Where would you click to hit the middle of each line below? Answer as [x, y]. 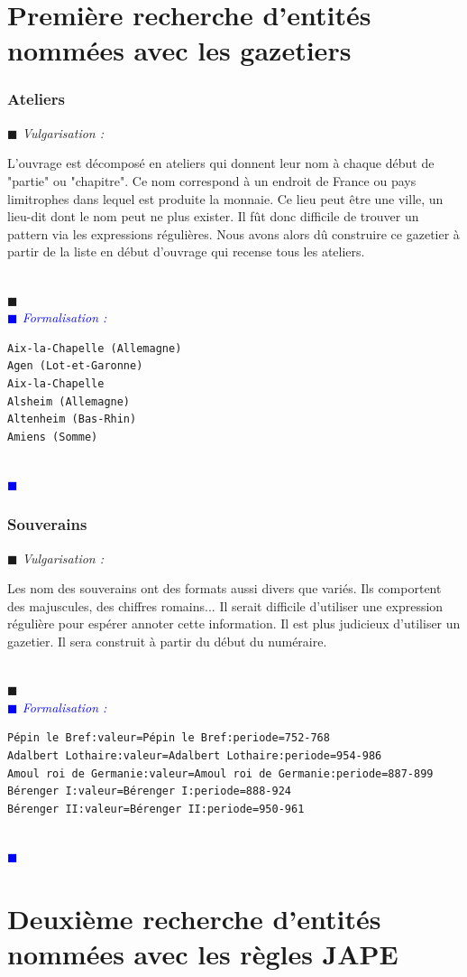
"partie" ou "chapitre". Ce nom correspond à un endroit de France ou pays [212, 180]
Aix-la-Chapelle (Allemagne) [95, 348]
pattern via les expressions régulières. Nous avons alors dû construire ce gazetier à [233, 233]
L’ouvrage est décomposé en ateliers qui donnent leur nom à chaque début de [221, 163]
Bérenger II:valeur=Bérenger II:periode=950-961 [156, 809]
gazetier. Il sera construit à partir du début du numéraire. [167, 642]
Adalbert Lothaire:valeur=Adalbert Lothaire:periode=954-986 [195, 756]
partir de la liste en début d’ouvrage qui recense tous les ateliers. [186, 251]
